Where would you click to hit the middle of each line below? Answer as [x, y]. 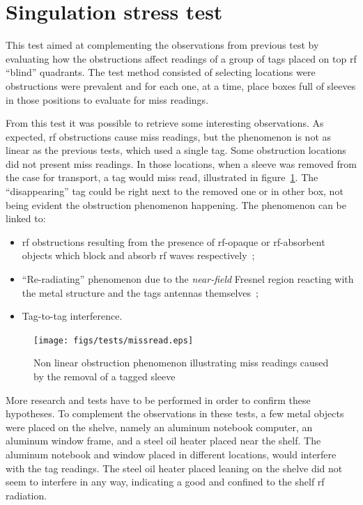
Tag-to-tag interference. [72, 316]
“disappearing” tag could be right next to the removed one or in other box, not [175, 191]
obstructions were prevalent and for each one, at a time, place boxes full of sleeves [181, 85]
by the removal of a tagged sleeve [105, 376]
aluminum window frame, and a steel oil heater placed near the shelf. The [163, 441]
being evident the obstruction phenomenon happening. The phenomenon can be [176, 204]
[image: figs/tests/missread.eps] [114, 340]
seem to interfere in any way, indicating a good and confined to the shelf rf [165, 482]
